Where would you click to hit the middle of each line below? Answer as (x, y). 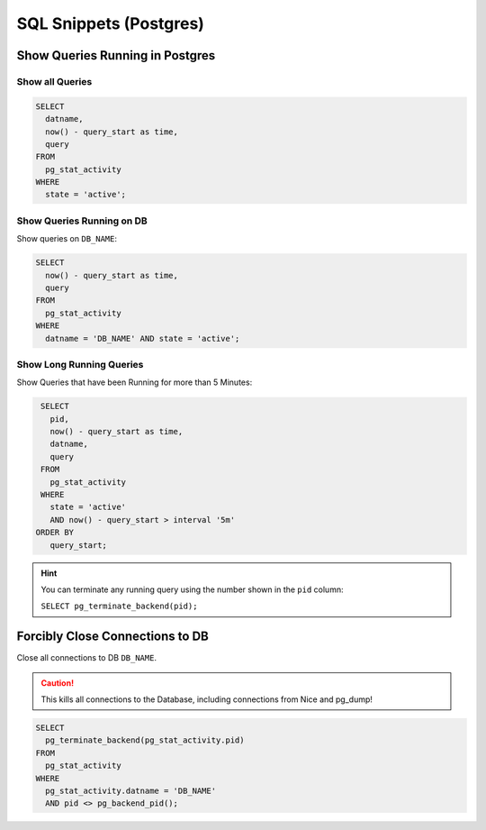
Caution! (58, 683)
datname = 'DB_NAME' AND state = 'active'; (143, 338)
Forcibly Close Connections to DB (112, 637)
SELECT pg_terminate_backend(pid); (119, 607)
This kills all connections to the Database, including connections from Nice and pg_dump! (207, 699)
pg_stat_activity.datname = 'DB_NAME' (130, 790)
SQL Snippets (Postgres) (110, 23)
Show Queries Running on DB (82, 221)
